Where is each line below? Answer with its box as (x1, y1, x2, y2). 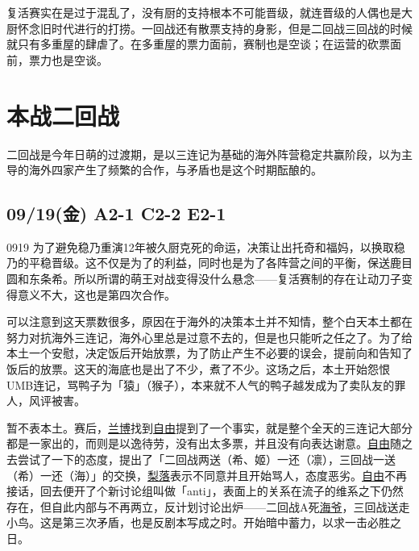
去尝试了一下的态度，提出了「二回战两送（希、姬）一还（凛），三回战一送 (6, 451, 396, 468)
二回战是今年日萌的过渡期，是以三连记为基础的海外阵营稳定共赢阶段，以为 (6, 145, 401, 162)
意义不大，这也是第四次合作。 (17, 286, 176, 303)
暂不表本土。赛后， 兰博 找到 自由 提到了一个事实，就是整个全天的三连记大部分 (6, 419, 413, 436)
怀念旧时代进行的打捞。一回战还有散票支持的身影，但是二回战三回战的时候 (17, 19, 413, 36)
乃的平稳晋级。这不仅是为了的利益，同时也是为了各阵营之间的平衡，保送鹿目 (6, 254, 413, 271)
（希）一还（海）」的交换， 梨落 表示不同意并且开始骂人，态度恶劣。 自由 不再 (6, 466, 407, 483)
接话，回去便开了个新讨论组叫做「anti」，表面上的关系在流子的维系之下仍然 (6, 482, 404, 499)
